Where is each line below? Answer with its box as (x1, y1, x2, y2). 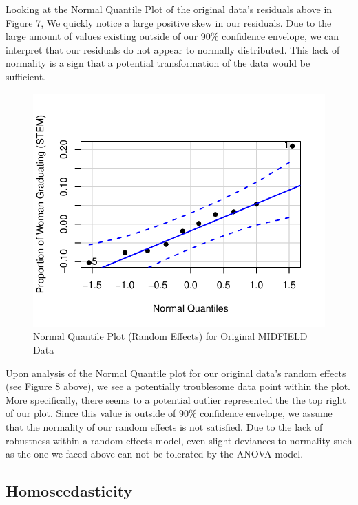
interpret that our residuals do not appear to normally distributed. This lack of (6, 42, 340, 56)
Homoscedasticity (6, 480, 133, 502)
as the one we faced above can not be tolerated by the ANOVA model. (6, 447, 304, 461)
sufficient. (6, 69, 46, 83)
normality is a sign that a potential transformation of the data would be (6, 56, 310, 70)
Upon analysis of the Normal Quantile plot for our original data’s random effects (6, 365, 346, 380)
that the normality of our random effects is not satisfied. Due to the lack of (6, 419, 323, 433)
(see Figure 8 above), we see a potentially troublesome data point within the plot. (6, 379, 350, 394)
